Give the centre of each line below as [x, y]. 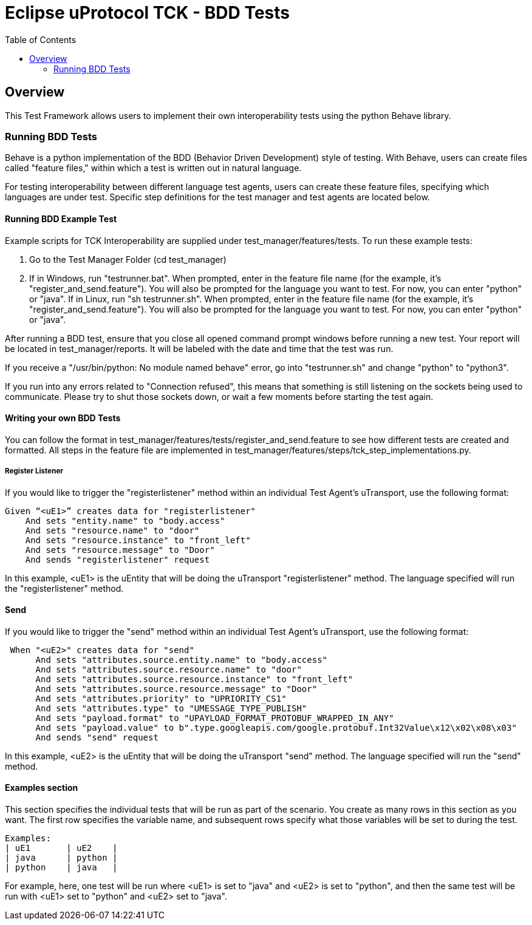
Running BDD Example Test [61, 219]
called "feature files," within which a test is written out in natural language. [153, 168]
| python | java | [61, 867]
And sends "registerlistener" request [118, 559]
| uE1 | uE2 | [61, 848]
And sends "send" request [97, 737]
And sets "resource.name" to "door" [112, 530]
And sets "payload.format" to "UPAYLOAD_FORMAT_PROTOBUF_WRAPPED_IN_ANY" [215, 718]
